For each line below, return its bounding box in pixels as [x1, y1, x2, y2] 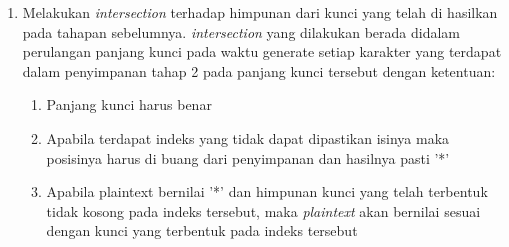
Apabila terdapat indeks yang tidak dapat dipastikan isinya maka [46, 127, 450, 148]
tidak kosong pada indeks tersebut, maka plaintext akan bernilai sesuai [46, 200, 481, 221]
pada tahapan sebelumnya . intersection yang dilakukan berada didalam [22, 21, 460, 42]
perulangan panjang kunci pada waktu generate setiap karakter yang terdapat [22, 41, 502, 62]
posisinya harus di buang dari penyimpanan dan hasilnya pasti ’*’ [46, 147, 450, 168]
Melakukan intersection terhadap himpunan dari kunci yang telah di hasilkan [22, 2, 498, 22]
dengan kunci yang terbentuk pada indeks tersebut [46, 220, 358, 241]
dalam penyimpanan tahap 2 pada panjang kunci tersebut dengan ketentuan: [22, 60, 496, 81]
